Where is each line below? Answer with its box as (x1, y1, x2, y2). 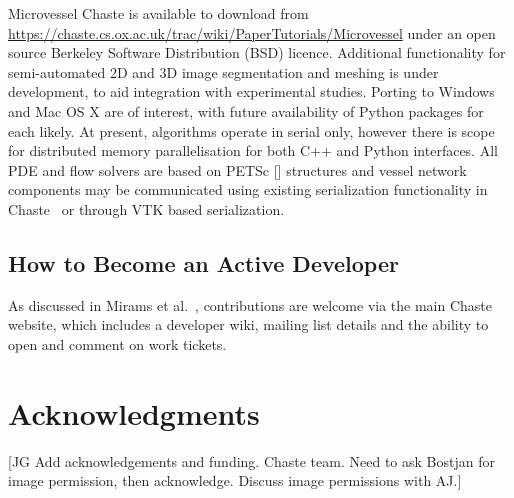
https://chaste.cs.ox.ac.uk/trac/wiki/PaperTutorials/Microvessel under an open (8, 22, 496, 43)
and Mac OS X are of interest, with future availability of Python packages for (8, 100, 484, 121)
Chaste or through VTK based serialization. (8, 198, 285, 219)
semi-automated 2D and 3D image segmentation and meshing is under (8, 61, 439, 82)
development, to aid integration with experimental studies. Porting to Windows (8, 81, 495, 102)
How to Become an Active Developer (8, 247, 399, 278)
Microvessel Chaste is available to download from (8, 3, 309, 23)
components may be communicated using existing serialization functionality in (8, 179, 488, 200)
